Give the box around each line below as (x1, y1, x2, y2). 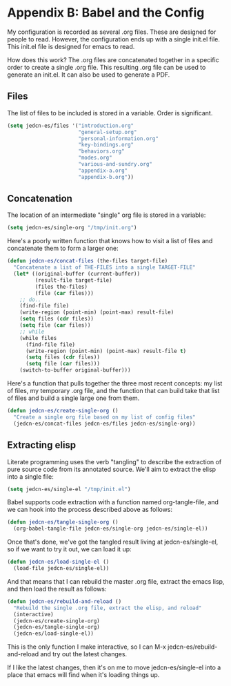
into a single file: (7, 472, 54, 481)
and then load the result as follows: (7, 584, 107, 593)
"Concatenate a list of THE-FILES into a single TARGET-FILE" (13, 264, 196, 271)
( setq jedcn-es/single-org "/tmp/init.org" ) (7, 225, 137, 231)
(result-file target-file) (34, 276, 112, 284)
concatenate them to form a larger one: (7, 244, 119, 253)
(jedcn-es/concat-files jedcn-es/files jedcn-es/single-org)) (13, 420, 196, 427)
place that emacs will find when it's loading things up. (7, 671, 160, 679)
